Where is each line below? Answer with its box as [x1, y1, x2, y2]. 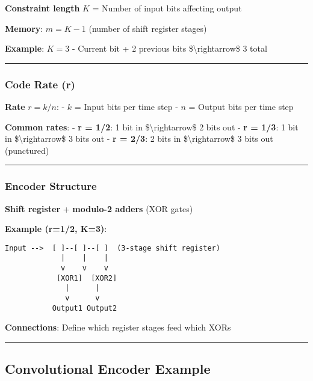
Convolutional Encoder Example [5, 359, 211, 378]
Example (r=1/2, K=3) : [5, 222, 107, 235]
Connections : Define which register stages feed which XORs [5, 321, 231, 334]
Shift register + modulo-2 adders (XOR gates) [5, 202, 193, 215]
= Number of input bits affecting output [92, 2, 242, 14]
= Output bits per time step [188, 100, 294, 112]
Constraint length [5, 2, 80, 14]
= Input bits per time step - [74, 100, 178, 112]
